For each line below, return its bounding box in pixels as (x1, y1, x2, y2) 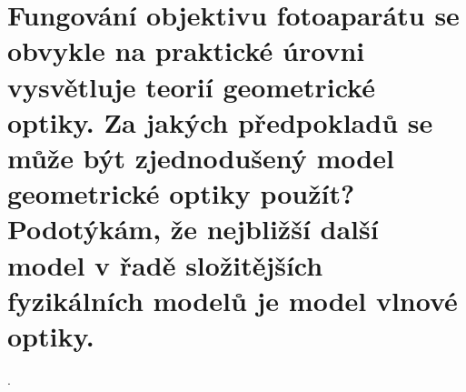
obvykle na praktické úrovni (7, 32, 365, 69)
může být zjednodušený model (7, 138, 394, 176)
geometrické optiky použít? (7, 175, 355, 212)
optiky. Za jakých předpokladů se (7, 103, 433, 140)
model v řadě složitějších (7, 246, 323, 283)
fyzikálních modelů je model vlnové (7, 281, 458, 318)
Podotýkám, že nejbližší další (7, 210, 379, 247)
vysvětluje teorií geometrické (7, 67, 375, 105)
